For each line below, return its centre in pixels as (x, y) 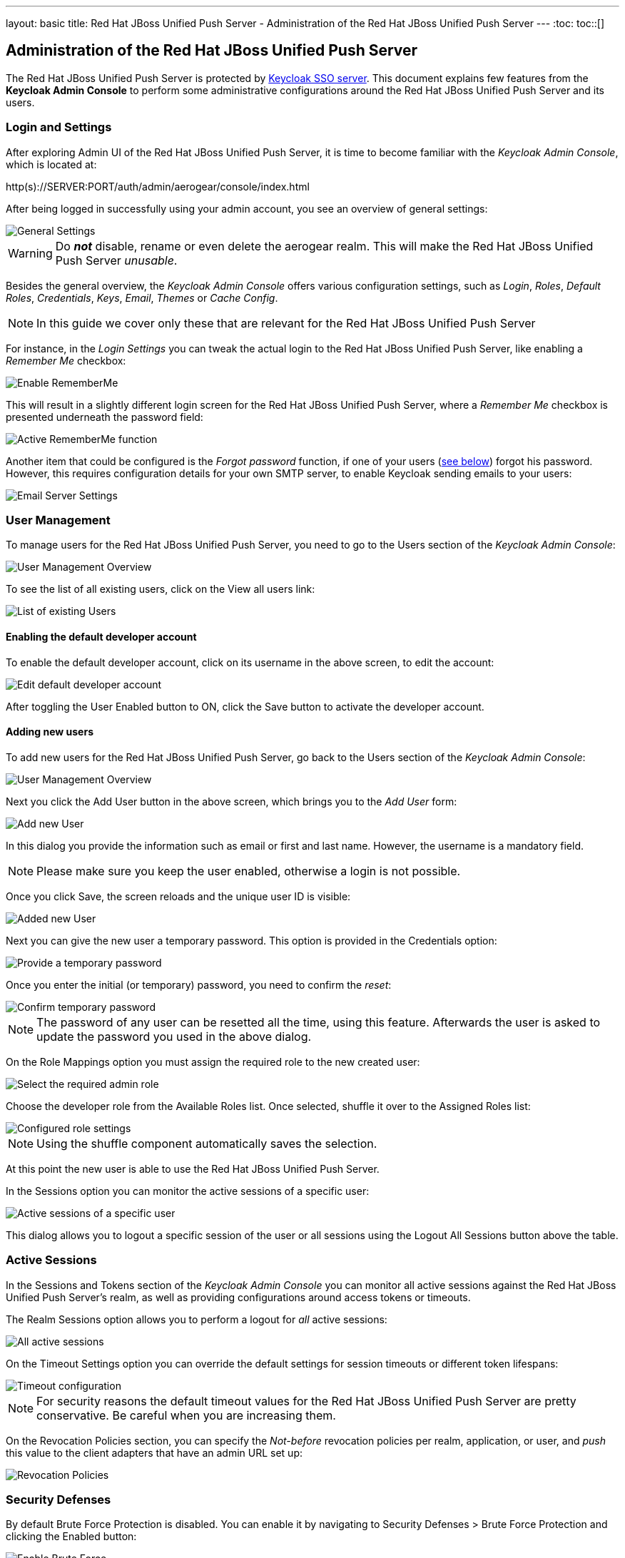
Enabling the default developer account (101, 636)
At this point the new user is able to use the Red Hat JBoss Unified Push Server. (193, 1168)
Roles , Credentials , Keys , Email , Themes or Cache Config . (142, 297)
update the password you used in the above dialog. (174, 1036)
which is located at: (51, 164)
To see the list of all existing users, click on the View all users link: (161, 589)
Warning (30, 253)
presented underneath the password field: (105, 417)
